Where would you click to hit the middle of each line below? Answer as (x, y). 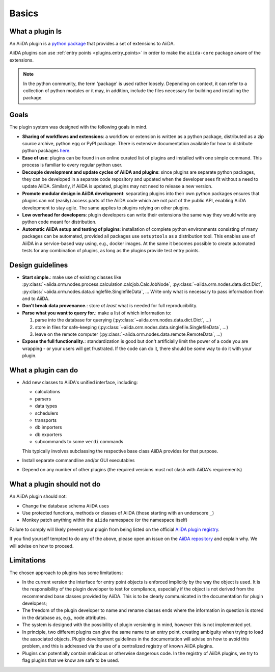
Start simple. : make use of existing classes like (72, 277)
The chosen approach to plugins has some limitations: (66, 573)
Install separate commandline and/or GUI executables (78, 460)
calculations (48, 392)
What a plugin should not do (55, 484)
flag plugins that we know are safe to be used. (71, 660)
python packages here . (46, 151)
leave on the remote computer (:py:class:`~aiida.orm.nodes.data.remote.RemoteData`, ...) (129, 334)
